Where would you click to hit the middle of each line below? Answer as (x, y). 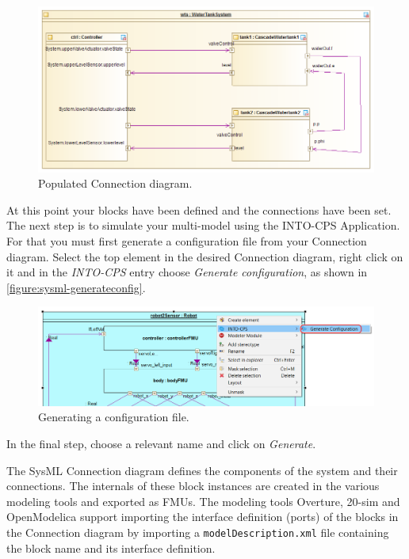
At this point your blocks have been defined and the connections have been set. (199, 209)
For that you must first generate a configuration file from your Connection (187, 240)
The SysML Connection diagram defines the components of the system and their (202, 470)
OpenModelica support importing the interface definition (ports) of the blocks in (203, 517)
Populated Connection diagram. (115, 183)
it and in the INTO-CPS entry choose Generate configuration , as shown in (187, 272)
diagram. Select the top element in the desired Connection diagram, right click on (205, 256)
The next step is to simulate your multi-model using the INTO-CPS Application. (203, 225)
